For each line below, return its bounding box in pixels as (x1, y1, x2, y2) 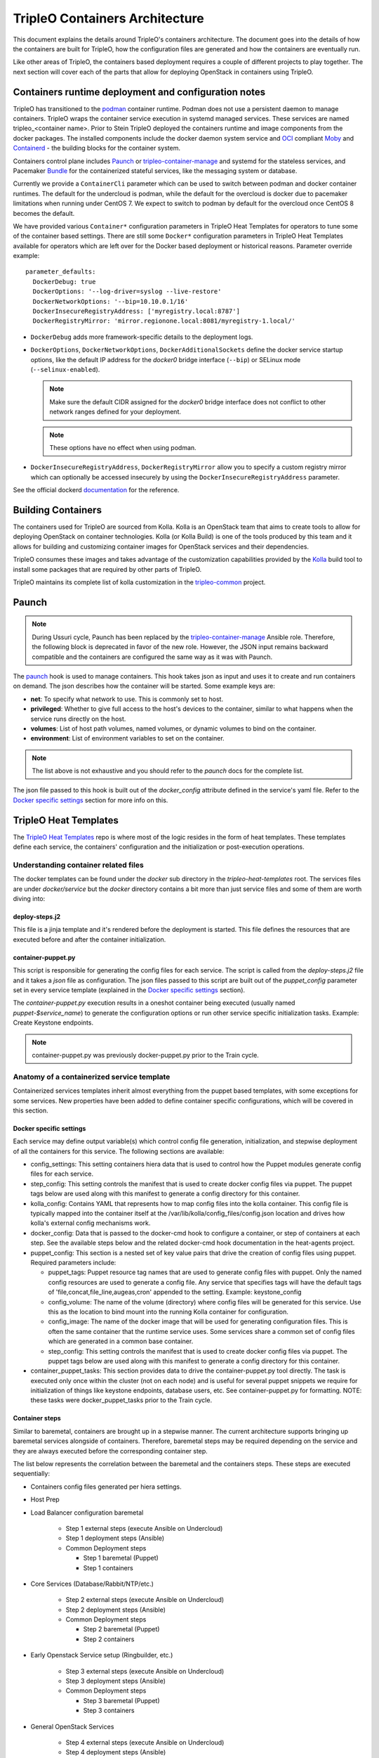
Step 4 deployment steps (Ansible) (65, 1748, 166, 1757)
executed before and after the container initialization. (13, 935, 166, 944)
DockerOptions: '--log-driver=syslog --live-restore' (32, 288, 222, 295)
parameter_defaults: (25, 268, 96, 276)
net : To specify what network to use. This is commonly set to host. (30, 695, 224, 703)
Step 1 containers (83, 1563, 133, 1572)
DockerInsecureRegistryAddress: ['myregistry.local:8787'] (32, 307, 240, 316)
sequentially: (13, 1470, 51, 1478)
